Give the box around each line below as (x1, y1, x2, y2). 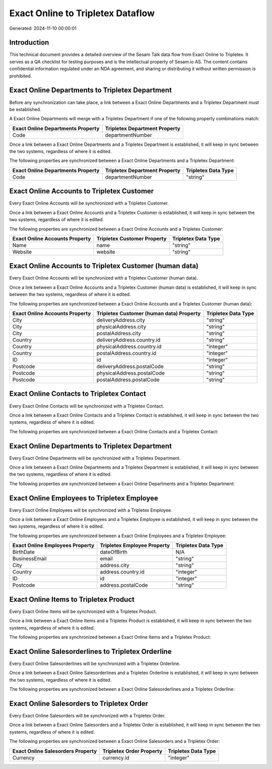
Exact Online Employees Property (12, 542, 95, 549)
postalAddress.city (96, 330, 141, 337)
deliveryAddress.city (96, 317, 146, 324)
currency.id (102, 754, 129, 761)
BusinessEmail (12, 555, 47, 562)
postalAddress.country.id (96, 350, 156, 357)
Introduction (9, 38, 49, 47)
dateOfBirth (100, 548, 128, 555)
